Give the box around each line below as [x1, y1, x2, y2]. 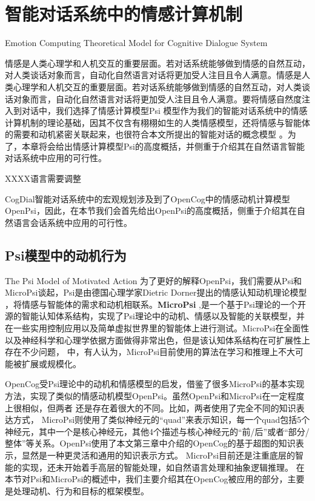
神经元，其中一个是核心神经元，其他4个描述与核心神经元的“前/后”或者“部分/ [5, 425, 310, 437]
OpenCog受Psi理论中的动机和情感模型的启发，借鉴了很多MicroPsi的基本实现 [5, 377, 305, 390]
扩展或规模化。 [21, 357, 81, 370]
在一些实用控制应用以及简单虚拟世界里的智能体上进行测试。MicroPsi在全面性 [5, 322, 310, 334]
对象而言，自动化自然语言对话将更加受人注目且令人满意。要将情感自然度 [13, 92, 302, 105]
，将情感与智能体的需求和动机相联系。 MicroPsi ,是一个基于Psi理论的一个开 [5, 297, 306, 310]
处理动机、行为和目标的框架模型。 [13, 484, 149, 497]
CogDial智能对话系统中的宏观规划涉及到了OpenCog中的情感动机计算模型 [5, 192, 290, 205]
